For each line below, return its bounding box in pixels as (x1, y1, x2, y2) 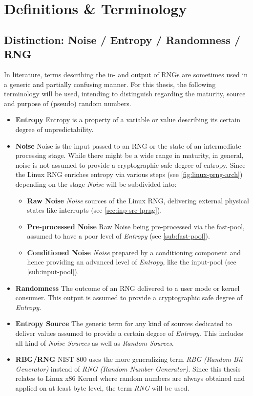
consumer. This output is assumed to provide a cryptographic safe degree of (15, 292, 243, 303)
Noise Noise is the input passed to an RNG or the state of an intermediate (15, 140, 241, 151)
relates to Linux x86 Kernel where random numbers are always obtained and (15, 373, 245, 383)
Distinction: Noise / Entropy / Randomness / (4, 32, 241, 47)
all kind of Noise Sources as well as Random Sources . (15, 337, 174, 348)
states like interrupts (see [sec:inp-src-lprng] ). (27, 205, 162, 215)
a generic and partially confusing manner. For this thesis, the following (4, 79, 216, 89)
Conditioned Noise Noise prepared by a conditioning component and (27, 247, 241, 257)
